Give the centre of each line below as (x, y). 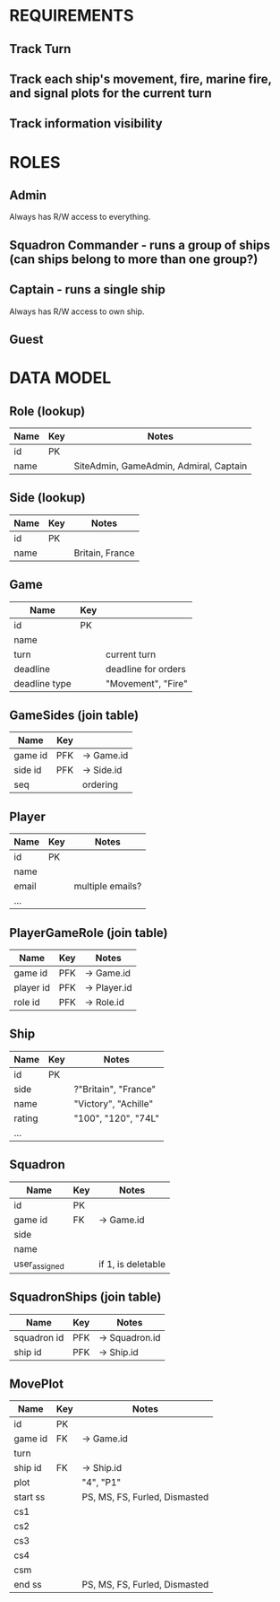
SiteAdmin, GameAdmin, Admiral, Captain (161, 466)
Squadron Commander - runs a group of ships (140, 245)
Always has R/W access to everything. (80, 217)
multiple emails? (108, 887)
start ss (30, 1497)
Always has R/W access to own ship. (77, 311)
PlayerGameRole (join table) (89, 933)
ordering (100, 784)
